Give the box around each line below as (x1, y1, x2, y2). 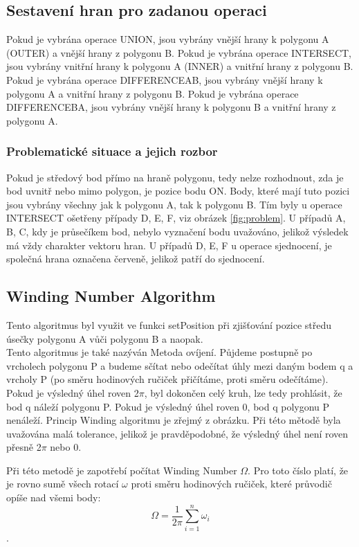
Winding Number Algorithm (6, 285, 216, 307)
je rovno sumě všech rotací (6, 476, 119, 491)
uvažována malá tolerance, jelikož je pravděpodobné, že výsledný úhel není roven (6, 426, 349, 440)
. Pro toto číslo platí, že (248, 463, 349, 477)
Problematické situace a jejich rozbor (6, 143, 218, 160)
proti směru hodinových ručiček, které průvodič (131, 476, 332, 491)
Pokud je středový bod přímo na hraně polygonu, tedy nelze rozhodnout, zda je (6, 170, 344, 184)
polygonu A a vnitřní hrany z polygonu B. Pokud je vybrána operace (6, 86, 299, 100)
